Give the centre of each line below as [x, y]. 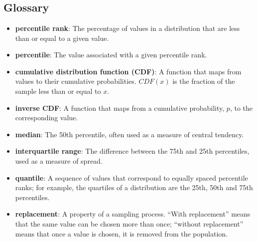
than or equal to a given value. [62, 38]
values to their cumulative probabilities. [76, 81]
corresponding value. [47, 118]
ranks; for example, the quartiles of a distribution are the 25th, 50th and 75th [134, 187]
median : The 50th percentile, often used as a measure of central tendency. [129, 134]
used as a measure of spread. [59, 160]
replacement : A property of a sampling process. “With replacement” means [133, 214]
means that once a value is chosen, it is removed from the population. [121, 233]
